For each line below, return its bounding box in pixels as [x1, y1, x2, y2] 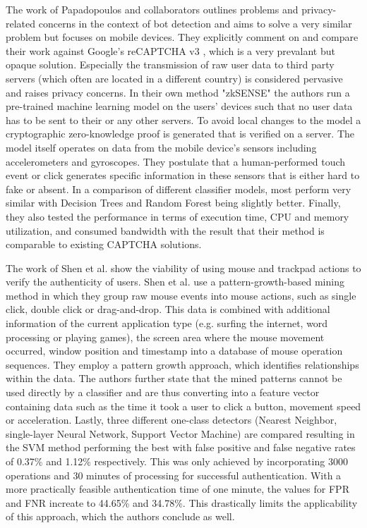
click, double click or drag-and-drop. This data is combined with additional [6, 302, 330, 317]
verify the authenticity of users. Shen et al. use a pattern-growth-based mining [6, 274, 344, 289]
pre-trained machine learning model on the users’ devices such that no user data [6, 99, 353, 113]
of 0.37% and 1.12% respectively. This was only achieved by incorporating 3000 [6, 454, 348, 468]
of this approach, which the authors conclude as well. [6, 509, 235, 524]
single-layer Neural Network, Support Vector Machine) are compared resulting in [6, 426, 355, 441]
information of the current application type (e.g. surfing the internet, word [6, 316, 328, 331]
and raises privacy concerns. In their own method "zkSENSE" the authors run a [6, 85, 350, 99]
